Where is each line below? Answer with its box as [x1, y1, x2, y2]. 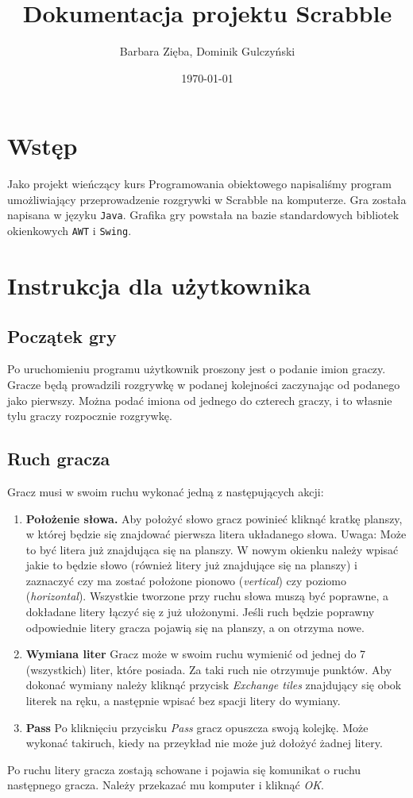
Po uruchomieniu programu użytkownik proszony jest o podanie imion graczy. [7, 360, 386, 377]
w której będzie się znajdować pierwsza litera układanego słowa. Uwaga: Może [25, 526, 407, 542]
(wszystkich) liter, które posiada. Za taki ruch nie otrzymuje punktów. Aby [25, 661, 392, 677]
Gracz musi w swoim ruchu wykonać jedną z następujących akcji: [7, 483, 324, 499]
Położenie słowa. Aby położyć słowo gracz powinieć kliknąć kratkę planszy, [25, 510, 403, 526]
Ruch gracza [7, 446, 110, 471]
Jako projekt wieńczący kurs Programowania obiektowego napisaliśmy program [7, 175, 392, 192]
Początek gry [7, 323, 117, 348]
